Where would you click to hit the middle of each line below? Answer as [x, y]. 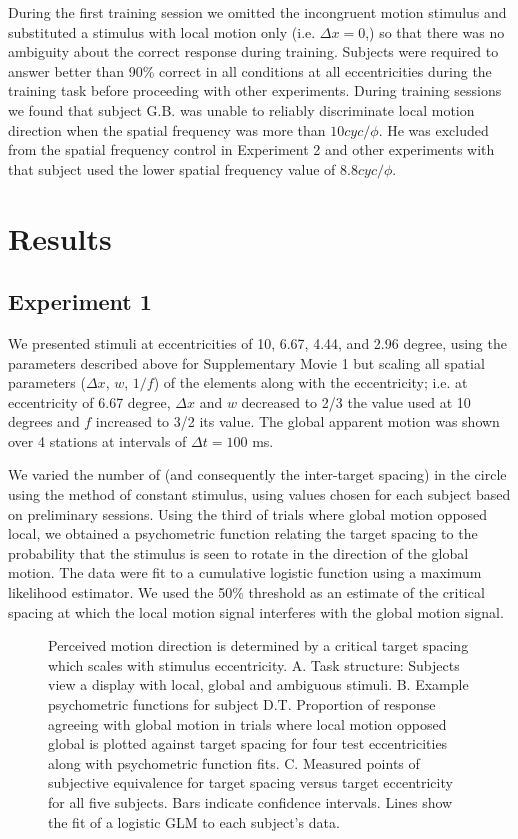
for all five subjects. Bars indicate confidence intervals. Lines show [250, 801]
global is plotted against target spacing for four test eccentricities [248, 743]
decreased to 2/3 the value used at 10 [356, 401]
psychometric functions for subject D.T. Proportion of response [242, 704]
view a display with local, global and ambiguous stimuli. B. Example [258, 684]
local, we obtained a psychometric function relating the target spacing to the [243, 533]
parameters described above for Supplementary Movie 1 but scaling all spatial [246, 362]
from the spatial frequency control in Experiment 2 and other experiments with [251, 149]
